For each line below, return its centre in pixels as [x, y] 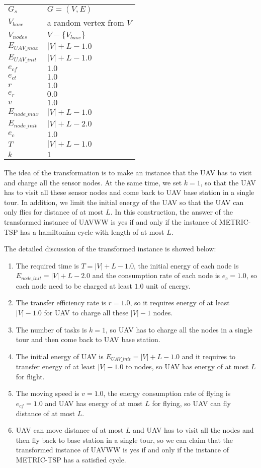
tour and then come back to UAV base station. [88, 339]
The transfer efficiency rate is [61, 303]
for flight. [30, 376]
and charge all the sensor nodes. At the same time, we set [93, 182]
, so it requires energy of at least [180, 303]
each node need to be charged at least [74, 285]
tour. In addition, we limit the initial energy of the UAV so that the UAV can [124, 202]
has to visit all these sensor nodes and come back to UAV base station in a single [129, 192]
